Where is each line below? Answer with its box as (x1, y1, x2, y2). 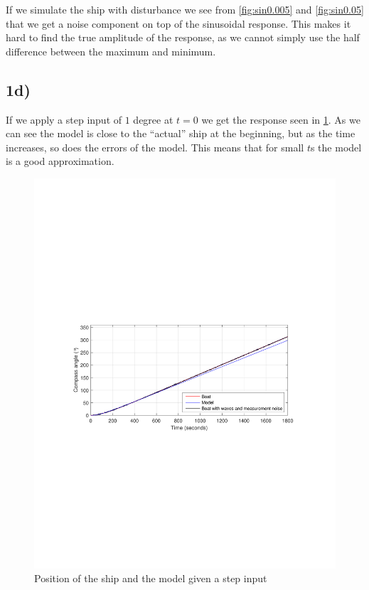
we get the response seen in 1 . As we (201, 112, 360, 127)
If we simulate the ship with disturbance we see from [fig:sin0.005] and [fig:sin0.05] (6, 2, 364, 16)
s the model (310, 139, 362, 154)
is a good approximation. (6, 154, 114, 168)
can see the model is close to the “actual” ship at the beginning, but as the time (6, 126, 355, 141)
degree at (133, 112, 173, 127)
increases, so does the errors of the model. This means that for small (6, 139, 304, 154)
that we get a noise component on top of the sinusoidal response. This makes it (6, 16, 351, 31)
